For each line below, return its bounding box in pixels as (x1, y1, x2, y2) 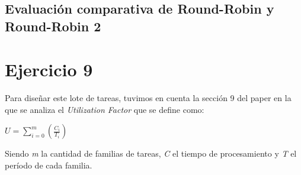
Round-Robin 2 (5, 17, 101, 35)
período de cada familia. (5, 159, 92, 171)
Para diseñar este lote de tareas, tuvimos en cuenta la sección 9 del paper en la (5, 92, 292, 104)
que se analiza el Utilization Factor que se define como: (5, 103, 204, 115)
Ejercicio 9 (5, 57, 93, 82)
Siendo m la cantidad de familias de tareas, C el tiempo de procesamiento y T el (5, 147, 297, 160)
